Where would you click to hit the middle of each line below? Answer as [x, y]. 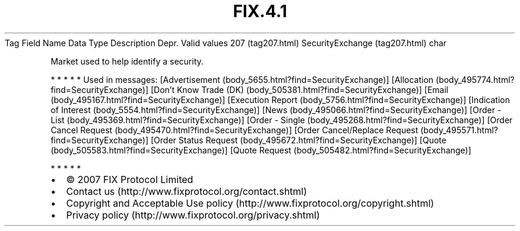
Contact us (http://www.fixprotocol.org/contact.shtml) [187, 191]
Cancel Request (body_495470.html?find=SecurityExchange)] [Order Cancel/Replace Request [234, 130]
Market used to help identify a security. [127, 61]
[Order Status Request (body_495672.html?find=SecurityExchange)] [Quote [298, 140]
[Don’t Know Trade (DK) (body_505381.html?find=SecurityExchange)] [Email [299, 89]
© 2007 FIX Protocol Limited [130, 179]
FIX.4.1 [260, 11]
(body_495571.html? [459, 130]
